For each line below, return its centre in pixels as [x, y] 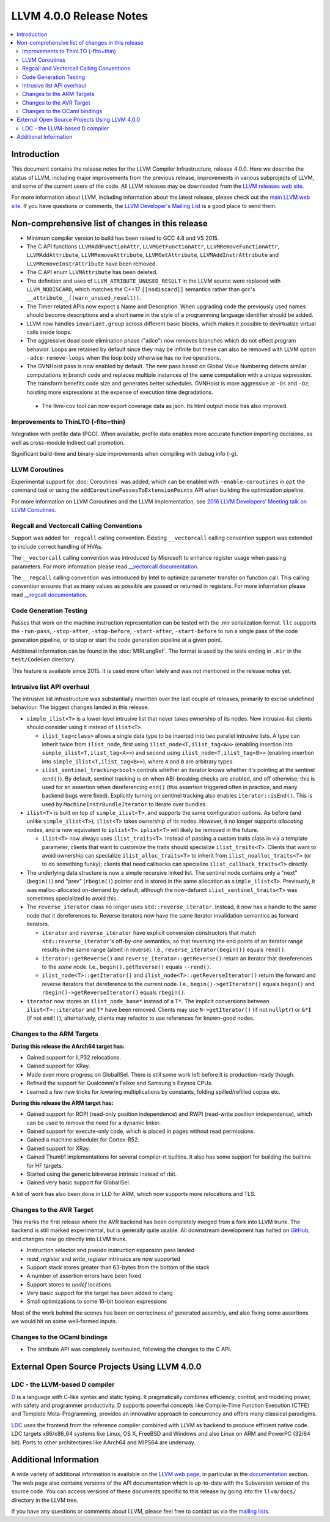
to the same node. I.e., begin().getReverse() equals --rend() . [127, 967]
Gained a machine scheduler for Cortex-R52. [83, 1140]
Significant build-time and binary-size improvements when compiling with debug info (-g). [125, 453]
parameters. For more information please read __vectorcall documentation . [105, 566]
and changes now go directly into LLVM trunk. [69, 1239]
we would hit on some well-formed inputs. [64, 1321]
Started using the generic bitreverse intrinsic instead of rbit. [102, 1174]
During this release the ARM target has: [62, 1103]
